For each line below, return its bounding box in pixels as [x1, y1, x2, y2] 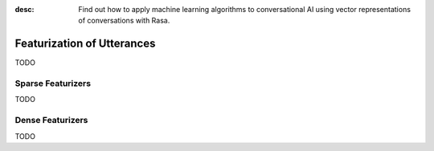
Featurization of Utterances [14, 37, 156, 51]
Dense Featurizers [14, 115, 88, 126]
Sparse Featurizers [14, 78, 92, 89]
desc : [14, 5, 35, 14]
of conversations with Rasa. [78, 16, 170, 26]
